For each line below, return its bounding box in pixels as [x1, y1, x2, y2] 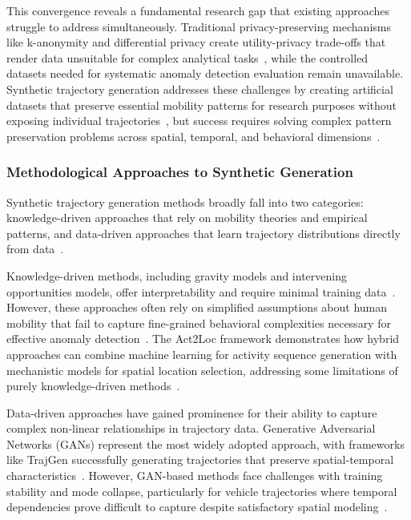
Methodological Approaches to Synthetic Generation [6, 162, 353, 182]
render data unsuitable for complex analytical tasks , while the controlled [6, 49, 369, 66]
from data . [6, 240, 64, 257]
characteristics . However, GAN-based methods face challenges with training [6, 467, 383, 484]
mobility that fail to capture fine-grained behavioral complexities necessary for [6, 314, 391, 331]
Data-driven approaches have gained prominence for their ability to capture [6, 404, 377, 421]
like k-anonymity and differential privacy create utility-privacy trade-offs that [6, 34, 386, 50]
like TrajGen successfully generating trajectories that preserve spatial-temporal [6, 451, 394, 468]
